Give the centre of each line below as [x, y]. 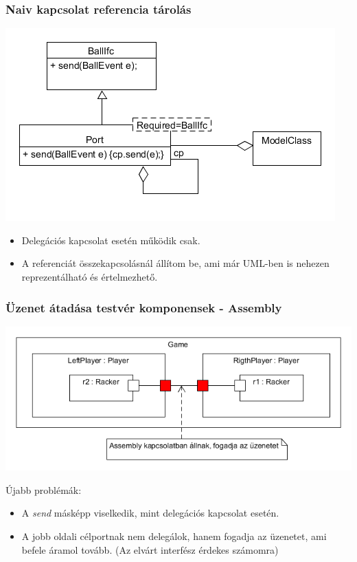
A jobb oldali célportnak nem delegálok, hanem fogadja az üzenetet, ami [174, 536]
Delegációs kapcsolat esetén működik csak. [111, 240]
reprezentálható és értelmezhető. [90, 277]
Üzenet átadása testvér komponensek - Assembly [144, 307]
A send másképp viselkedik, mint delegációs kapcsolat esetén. [150, 513]
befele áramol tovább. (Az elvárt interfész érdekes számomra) [150, 549]
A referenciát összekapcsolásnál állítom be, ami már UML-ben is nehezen [175, 263]
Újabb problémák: [44, 489]
